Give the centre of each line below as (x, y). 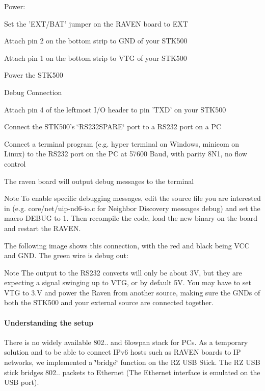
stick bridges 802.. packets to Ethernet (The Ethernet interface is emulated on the (132, 372)
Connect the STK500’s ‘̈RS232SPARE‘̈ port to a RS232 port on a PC (113, 126)
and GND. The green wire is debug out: (66, 255)
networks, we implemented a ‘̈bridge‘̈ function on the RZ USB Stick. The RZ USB (132, 362)
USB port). (22, 382)
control (15, 163)
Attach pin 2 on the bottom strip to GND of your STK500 (96, 41)
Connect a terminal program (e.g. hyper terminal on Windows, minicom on (122, 143)
